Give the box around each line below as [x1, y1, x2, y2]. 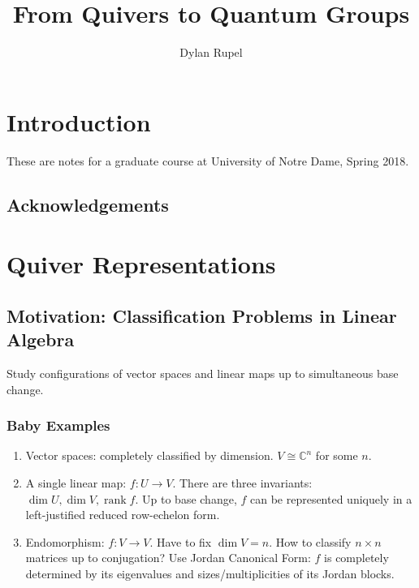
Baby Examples [6, 415, 110, 436]
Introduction [6, 105, 151, 138]
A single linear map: [25, 474, 127, 491]
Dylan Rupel [179, 44, 243, 61]
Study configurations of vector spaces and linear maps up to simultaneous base [6, 365, 399, 381]
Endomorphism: [25, 533, 105, 550]
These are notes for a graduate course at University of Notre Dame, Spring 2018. [6, 152, 409, 169]
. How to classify [269, 533, 352, 550]
